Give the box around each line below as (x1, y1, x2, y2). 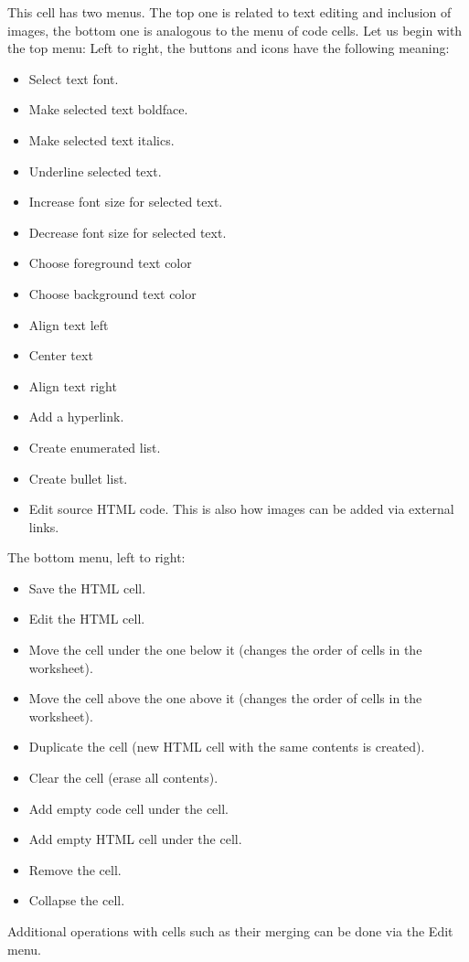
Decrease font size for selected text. (28, 222, 227, 241)
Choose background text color (28, 283, 197, 303)
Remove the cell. (28, 860, 122, 879)
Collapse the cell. (28, 891, 125, 910)
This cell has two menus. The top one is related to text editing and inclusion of (7, 3, 452, 21)
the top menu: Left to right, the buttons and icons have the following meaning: (7, 38, 450, 58)
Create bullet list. (28, 468, 128, 487)
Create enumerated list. (28, 437, 161, 456)
